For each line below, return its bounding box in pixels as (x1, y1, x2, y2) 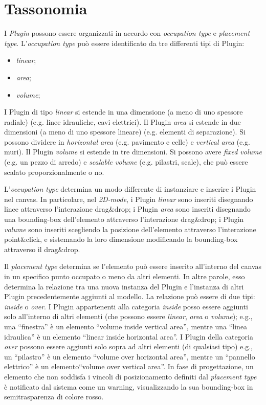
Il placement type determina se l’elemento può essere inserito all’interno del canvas (4, 261, 261, 272)
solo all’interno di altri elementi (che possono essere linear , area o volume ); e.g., (4, 311, 253, 322)
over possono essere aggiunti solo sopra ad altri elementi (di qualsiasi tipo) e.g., (4, 341, 253, 352)
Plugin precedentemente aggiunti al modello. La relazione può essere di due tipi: (4, 291, 255, 302)
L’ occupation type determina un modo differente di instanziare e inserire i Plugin (4, 184, 256, 194)
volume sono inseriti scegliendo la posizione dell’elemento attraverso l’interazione (4, 223, 256, 234)
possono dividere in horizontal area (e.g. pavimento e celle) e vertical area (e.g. (4, 136, 250, 147)
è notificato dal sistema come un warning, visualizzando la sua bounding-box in (4, 381, 253, 392)
